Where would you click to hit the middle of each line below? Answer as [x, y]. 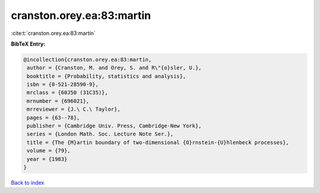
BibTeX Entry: [28, 44]
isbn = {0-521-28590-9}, [63, 85]
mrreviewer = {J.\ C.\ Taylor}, [74, 109]
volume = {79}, [49, 151]
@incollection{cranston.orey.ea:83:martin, [88, 59]
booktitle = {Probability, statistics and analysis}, [106, 76]
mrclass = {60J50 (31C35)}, [68, 93]
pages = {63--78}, [53, 118]
